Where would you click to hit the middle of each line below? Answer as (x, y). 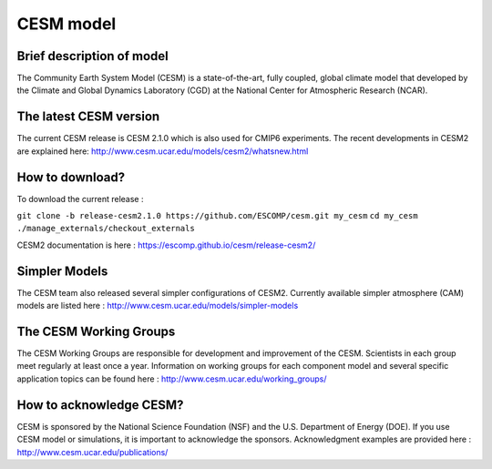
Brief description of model (92, 56)
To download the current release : (80, 199)
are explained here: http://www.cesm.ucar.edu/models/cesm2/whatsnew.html (163, 151)
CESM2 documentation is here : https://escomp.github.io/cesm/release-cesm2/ (166, 245)
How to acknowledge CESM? (100, 405)
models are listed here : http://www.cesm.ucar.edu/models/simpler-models (158, 306)
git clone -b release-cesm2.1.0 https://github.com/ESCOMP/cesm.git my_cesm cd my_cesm (217, 216)
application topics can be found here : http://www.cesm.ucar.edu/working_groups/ (172, 379)
